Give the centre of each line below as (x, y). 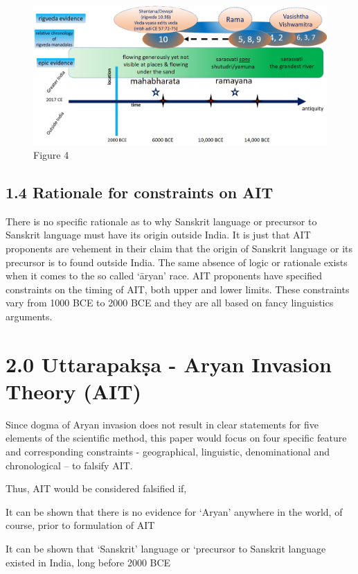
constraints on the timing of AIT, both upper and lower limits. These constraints (178, 289)
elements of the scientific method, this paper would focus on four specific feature (176, 438)
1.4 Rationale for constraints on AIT (140, 192)
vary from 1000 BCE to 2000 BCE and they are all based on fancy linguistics (170, 303)
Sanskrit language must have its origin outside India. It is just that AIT (158, 235)
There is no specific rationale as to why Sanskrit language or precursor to (161, 221)
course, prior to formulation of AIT (80, 525)
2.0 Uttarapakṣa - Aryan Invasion (169, 364)
